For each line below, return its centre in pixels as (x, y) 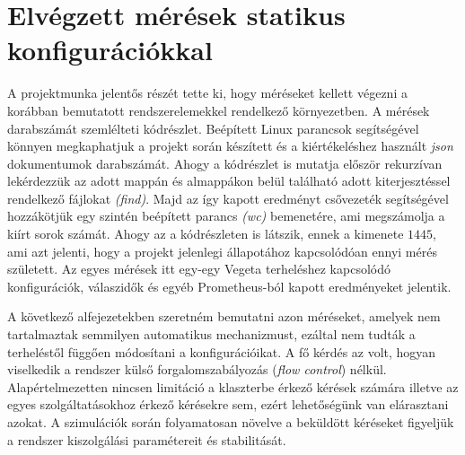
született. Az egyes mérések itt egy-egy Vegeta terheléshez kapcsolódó (199, 269)
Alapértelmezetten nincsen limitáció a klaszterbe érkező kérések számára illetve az (233, 386)
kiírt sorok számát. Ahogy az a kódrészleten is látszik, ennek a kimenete (206, 234)
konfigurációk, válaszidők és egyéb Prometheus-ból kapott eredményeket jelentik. (229, 286)
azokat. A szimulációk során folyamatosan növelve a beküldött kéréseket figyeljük (231, 422)
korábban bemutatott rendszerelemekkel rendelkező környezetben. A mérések (219, 110)
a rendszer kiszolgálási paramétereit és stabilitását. (147, 439)
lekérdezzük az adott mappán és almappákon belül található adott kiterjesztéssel (229, 181)
